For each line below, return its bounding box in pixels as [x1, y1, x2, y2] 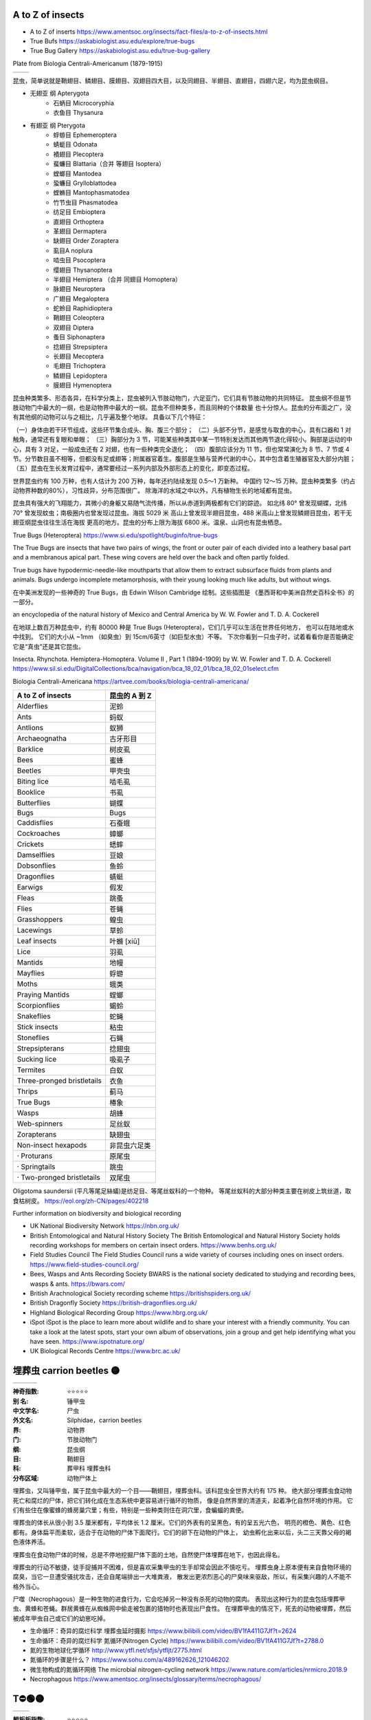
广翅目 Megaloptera [53, 294, 109, 303]
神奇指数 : [12, 1387, 39, 1396]
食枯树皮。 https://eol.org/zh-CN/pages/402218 [12, 1196, 149, 1205]
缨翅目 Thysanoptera [53, 266, 113, 274]
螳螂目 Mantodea [53, 169, 102, 178]
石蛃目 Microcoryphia [53, 98, 115, 107]
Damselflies [16, 850, 55, 860]
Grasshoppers [16, 915, 63, 925]
